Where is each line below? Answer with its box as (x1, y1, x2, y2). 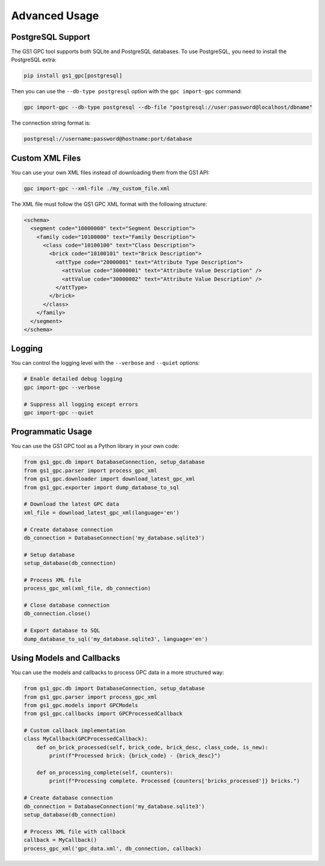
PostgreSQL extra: (11, 56, 57, 63)
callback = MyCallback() (23, 837, 97, 844)
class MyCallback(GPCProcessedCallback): (23, 735, 148, 743)
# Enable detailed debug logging (23, 376, 123, 382)
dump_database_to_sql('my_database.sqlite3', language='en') (23, 636, 208, 642)
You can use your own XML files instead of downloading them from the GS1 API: (11, 169, 210, 176)
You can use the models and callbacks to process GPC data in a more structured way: (11, 669, 224, 676)
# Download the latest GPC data (23, 501, 120, 508)
